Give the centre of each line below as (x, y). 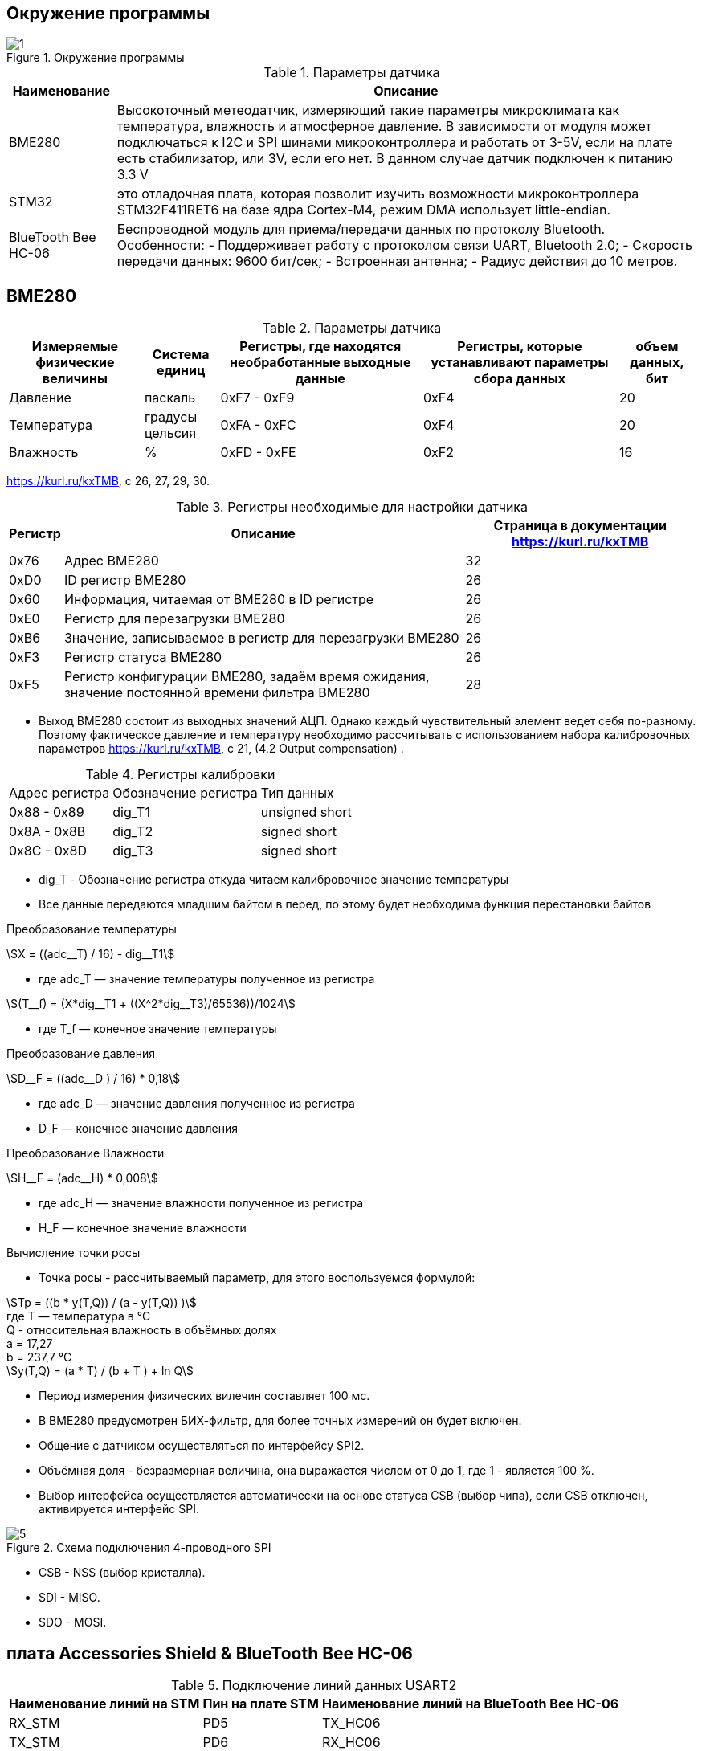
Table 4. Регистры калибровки (180, 775)
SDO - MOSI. (73, 1622)
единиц (181, 371)
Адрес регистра (59, 793)
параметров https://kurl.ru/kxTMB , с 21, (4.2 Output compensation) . (221, 749)
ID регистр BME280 (125, 580)
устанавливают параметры (520, 363)
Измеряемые (75, 347)
